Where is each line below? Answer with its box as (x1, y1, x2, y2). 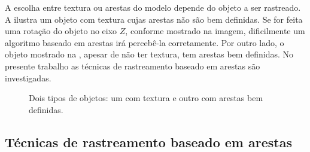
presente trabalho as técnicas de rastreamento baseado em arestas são (5, 59, 260, 72)
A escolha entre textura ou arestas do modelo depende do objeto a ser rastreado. (5, 1, 301, 13)
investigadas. (5, 71, 51, 84)
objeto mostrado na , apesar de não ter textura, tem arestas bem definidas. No (5, 48, 294, 60)
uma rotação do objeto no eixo (5, 25, 117, 37)
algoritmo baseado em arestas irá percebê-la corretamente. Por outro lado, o (5, 36, 284, 48)
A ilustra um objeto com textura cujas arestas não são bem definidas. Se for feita (5, 13, 303, 25)
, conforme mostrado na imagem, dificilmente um (125, 25, 305, 37)
